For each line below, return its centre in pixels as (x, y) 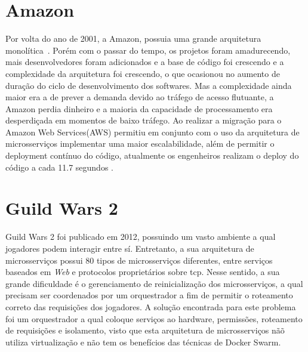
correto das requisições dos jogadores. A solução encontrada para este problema (151, 306)
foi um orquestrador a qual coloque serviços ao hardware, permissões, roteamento (154, 318)
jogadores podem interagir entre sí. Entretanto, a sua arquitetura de (130, 248)
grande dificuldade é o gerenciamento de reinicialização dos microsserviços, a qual (154, 283)
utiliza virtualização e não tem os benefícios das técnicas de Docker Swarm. (143, 342)
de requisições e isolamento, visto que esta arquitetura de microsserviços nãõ (145, 330)
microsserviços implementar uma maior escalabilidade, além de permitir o (140, 143)
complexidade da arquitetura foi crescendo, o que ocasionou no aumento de (143, 73)
